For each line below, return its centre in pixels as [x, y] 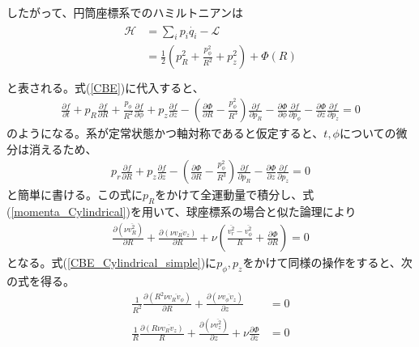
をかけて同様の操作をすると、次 [327, 262]
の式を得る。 [41, 280]
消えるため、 [63, 148]
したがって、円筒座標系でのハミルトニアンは [125, 12]
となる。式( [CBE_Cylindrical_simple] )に [112, 262]
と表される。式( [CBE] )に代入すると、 [105, 87]
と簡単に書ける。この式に [75, 195]
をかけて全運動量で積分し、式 [235, 195]
